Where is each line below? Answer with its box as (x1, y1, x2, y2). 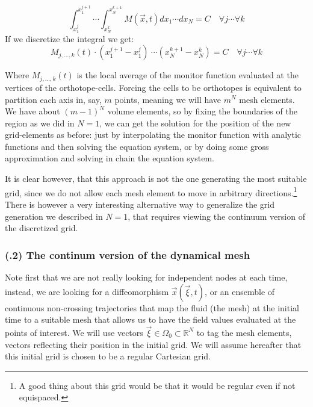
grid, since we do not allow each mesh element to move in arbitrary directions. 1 (5, 184, 297, 199)
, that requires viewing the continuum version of (128, 210, 305, 222)
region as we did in (5, 116, 75, 129)
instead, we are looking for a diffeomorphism (5, 285, 169, 297)
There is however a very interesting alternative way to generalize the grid (5, 197, 274, 210)
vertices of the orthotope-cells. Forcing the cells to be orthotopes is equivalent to (5, 81, 302, 93)
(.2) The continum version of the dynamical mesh (5, 247, 250, 262)
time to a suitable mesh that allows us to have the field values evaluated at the (5, 313, 296, 326)
